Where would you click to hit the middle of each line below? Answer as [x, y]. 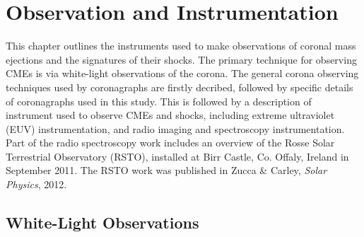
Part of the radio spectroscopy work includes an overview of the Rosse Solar [170, 143]
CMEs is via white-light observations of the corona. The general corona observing [182, 73]
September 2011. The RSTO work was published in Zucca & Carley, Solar [166, 170]
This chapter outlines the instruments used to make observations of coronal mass [181, 46]
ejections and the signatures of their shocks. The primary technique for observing [181, 59]
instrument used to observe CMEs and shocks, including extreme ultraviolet [170, 115]
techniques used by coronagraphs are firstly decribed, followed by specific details [180, 87]
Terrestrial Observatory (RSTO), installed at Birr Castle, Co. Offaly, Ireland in [177, 156]
